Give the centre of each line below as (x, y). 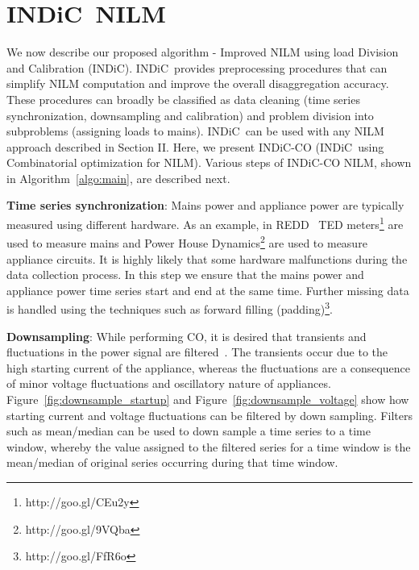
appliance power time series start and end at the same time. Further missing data (208, 290)
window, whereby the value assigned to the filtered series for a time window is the (209, 446)
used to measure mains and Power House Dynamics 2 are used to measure (187, 241)
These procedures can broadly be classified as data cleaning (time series (183, 99)
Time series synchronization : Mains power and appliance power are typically (205, 205)
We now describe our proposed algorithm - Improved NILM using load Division (203, 52)
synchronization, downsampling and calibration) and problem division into (190, 115)
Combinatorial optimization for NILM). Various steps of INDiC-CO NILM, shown (209, 162)
